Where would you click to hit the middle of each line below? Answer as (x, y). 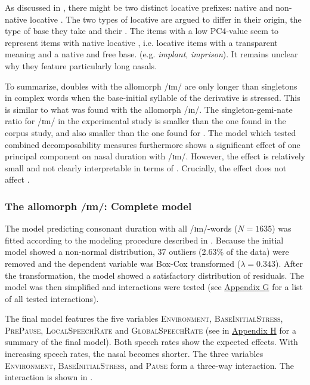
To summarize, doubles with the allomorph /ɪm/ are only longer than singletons (151, 86)
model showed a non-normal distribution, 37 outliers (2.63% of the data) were (147, 252)
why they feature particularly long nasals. (81, 65)
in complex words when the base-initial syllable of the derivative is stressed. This (153, 98)
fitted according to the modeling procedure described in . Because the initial (144, 240)
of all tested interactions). (52, 298)
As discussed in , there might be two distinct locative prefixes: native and (139, 7)
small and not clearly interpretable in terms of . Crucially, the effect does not (146, 167)
